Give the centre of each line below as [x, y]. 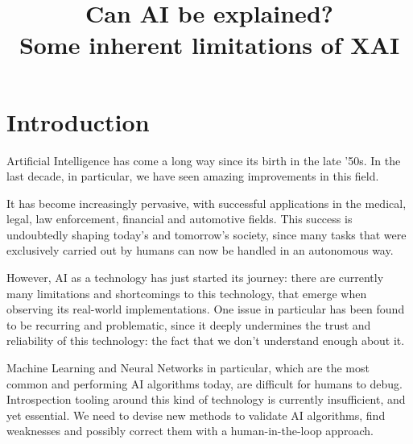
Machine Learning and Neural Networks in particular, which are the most [188, 368]
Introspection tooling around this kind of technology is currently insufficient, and [206, 399]
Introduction [78, 121]
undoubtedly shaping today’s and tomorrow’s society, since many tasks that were [206, 234]
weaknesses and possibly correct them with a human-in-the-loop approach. [190, 431]
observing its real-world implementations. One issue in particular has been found [206, 309]
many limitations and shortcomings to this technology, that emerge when [187, 293]
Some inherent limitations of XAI [209, 45]
